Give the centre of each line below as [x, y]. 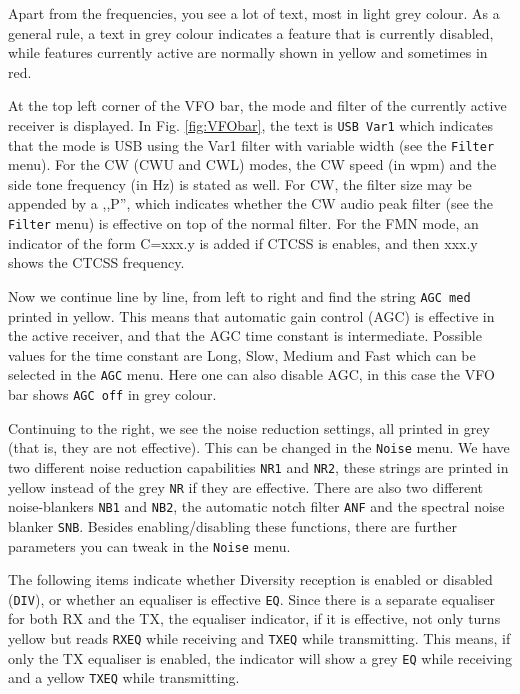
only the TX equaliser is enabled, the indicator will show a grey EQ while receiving [260, 657]
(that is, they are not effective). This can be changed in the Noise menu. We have [259, 447]
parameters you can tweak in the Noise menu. [149, 545]
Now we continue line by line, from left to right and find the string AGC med [239, 295]
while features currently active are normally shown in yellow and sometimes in [248, 52]
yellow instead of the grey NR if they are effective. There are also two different [246, 486]
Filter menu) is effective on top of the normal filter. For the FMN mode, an [243, 223]
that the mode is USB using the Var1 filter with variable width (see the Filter [251, 144]
